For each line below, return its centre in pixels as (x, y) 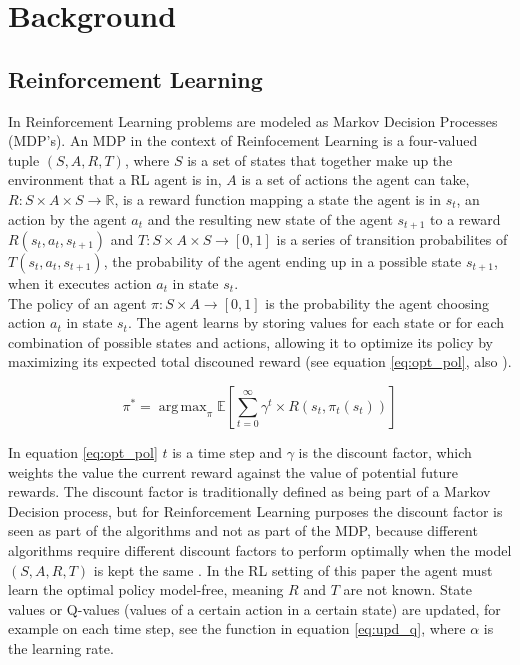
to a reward (465, 218)
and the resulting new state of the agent (270, 218)
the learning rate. (61, 647)
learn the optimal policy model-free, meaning (146, 589)
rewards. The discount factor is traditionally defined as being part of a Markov (249, 491)
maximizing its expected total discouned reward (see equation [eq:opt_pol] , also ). (260, 361)
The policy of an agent (77, 302)
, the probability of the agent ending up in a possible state (282, 261)
